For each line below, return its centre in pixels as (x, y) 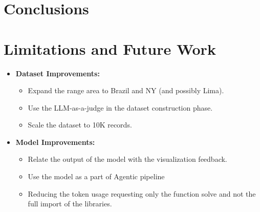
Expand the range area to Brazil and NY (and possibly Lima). (126, 90)
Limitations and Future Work (110, 48)
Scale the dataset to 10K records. (80, 125)
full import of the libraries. (70, 204)
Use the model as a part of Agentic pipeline (96, 176)
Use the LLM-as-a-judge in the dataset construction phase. (120, 107)
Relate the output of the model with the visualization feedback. (127, 159)
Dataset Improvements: (58, 73)
